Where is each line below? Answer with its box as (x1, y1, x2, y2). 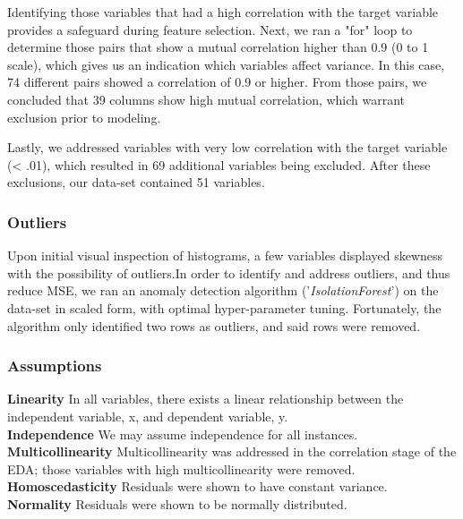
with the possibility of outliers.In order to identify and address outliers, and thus (7, 263, 450, 282)
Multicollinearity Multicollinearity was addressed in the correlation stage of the (7, 442, 457, 461)
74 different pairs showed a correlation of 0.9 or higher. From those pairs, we (7, 72, 427, 91)
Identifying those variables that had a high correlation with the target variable (7, 3, 439, 21)
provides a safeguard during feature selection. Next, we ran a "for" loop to (7, 20, 413, 38)
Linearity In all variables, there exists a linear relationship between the (7, 389, 404, 408)
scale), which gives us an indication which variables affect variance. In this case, (7, 55, 445, 73)
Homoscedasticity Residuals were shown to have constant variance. (7, 477, 388, 496)
